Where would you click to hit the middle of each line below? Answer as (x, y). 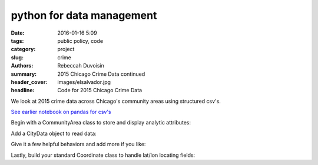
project (66, 49)
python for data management (84, 15)
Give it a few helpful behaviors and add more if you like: (78, 144)
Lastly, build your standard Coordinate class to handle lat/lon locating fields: (103, 155)
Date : (18, 33)
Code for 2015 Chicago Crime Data (100, 90)
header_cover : (29, 82)
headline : (23, 90)
